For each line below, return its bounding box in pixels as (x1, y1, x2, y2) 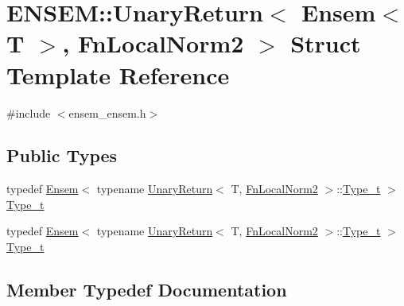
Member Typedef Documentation (6, 277, 287, 302)
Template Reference (6, 58, 230, 91)
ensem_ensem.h (68, 104, 146, 121)
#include (6, 104, 51, 121)
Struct (290, 27, 361, 60)
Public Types (6, 143, 118, 168)
